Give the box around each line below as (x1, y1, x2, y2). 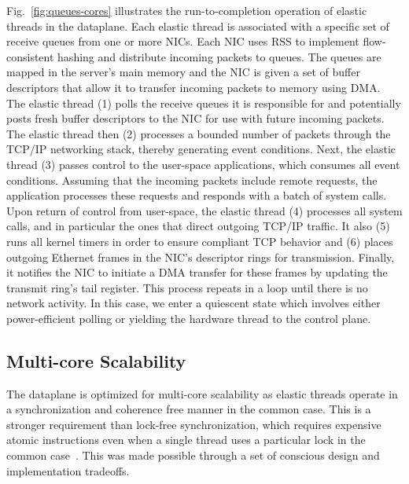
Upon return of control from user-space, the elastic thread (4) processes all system (6, 202, 403, 218)
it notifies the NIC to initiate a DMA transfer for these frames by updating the (6, 264, 388, 280)
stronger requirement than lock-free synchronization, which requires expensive (6, 416, 381, 432)
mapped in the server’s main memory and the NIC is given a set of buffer (6, 64, 360, 80)
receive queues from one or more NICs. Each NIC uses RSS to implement (6, 33, 359, 49)
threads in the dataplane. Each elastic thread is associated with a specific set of (6, 17, 389, 34)
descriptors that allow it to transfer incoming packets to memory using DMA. (6, 79, 381, 95)
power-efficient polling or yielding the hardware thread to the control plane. (6, 310, 371, 326)
